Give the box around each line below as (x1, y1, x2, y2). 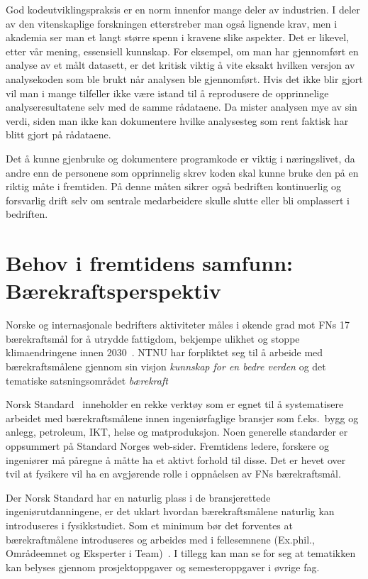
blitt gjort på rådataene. (6, 127, 111, 142)
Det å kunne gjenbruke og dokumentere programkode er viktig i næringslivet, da (6, 150, 355, 165)
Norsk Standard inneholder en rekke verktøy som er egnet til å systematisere (6, 397, 344, 412)
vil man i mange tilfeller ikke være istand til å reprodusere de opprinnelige (6, 85, 329, 100)
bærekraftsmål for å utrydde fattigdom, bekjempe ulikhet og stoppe (6, 331, 300, 346)
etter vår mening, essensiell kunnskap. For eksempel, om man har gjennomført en (6, 43, 359, 58)
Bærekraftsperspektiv (6, 276, 221, 305)
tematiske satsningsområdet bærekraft (6, 373, 168, 387)
